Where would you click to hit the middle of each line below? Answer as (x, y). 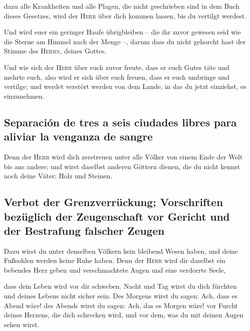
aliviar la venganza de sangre (78, 136)
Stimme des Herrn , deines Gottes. (55, 51)
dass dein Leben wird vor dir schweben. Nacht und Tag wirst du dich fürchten (120, 286)
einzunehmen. (24, 96)
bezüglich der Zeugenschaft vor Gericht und (117, 216)
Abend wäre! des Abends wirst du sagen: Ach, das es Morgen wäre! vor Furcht (121, 305)
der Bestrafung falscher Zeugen (84, 230)
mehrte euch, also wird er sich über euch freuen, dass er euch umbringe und (117, 77)
